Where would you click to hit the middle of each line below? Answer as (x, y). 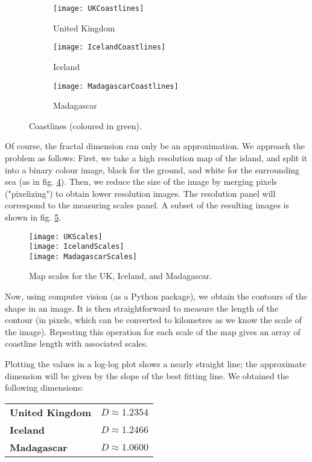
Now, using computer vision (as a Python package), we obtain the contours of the (156, 296)
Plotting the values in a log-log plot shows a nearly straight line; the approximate (156, 364)
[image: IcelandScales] (77, 247)
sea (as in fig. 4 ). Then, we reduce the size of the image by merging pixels (141, 181)
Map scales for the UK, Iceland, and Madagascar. (121, 276)
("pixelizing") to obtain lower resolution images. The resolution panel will (140, 193)
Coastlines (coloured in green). (85, 125)
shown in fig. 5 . (33, 217)
